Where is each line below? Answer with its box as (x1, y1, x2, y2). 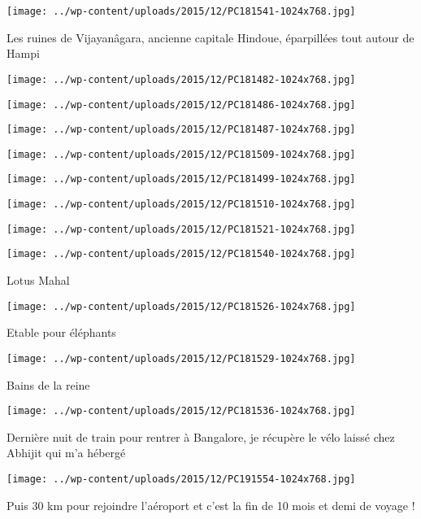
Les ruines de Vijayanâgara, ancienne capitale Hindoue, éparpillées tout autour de (7, 28, 414, 46)
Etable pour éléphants (7, 324, 116, 341)
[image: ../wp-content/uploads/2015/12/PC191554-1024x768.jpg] (7, 473, 356, 486)
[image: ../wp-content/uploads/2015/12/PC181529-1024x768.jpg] (7, 352, 356, 364)
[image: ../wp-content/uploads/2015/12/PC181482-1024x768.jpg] (7, 73, 356, 85)
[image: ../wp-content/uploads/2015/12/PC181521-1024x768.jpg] (7, 223, 356, 235)
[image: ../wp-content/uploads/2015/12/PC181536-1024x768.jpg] (7, 405, 356, 417)
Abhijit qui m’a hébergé (7, 444, 126, 461)
